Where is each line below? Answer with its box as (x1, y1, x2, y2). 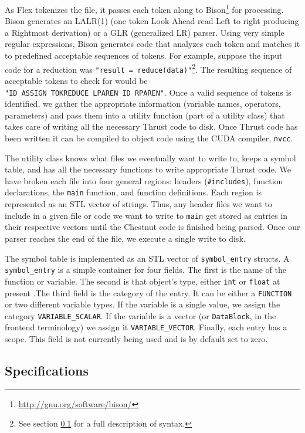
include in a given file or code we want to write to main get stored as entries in (5, 209, 288, 221)
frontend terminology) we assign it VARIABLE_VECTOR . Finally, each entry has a (5, 321, 287, 333)
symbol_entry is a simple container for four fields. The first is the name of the (5, 263, 286, 276)
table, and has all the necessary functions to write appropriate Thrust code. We (5, 163, 291, 175)
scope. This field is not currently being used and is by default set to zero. (5, 333, 268, 345)
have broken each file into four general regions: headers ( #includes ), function (5, 174, 283, 187)
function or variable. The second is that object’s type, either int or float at (5, 275, 280, 287)
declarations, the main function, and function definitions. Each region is (5, 186, 262, 198)
